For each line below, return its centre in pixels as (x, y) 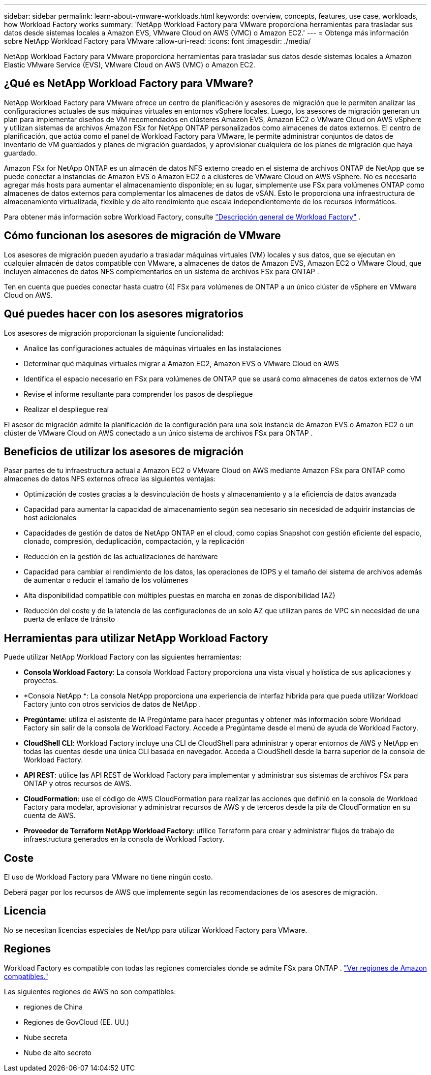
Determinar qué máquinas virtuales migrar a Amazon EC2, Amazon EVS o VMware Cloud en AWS (181, 363)
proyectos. (41, 681)
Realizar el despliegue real (66, 409)
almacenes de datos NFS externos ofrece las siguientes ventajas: (110, 479)
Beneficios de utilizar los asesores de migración (124, 451)
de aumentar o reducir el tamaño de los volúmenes (106, 580)
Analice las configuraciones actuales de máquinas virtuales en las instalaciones (153, 348)
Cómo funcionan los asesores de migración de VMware (142, 236)
